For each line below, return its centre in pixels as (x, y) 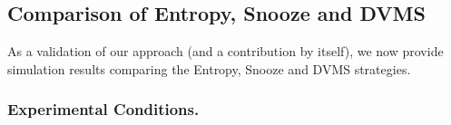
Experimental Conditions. (103, 109)
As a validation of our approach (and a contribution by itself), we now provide (225, 51)
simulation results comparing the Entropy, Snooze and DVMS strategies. (209, 68)
